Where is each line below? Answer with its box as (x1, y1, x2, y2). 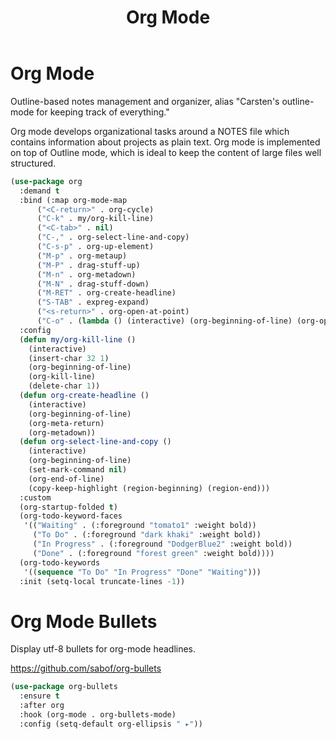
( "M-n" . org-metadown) (36, 269, 137, 280)
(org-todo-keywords (19, 557, 101, 568)
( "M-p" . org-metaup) (36, 251, 128, 261)
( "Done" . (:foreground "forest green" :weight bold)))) (32, 548, 275, 558)
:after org (19, 701, 65, 711)
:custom (19, 492, 52, 503)
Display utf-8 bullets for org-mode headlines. (10, 643, 197, 655)
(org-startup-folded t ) (19, 502, 118, 512)
